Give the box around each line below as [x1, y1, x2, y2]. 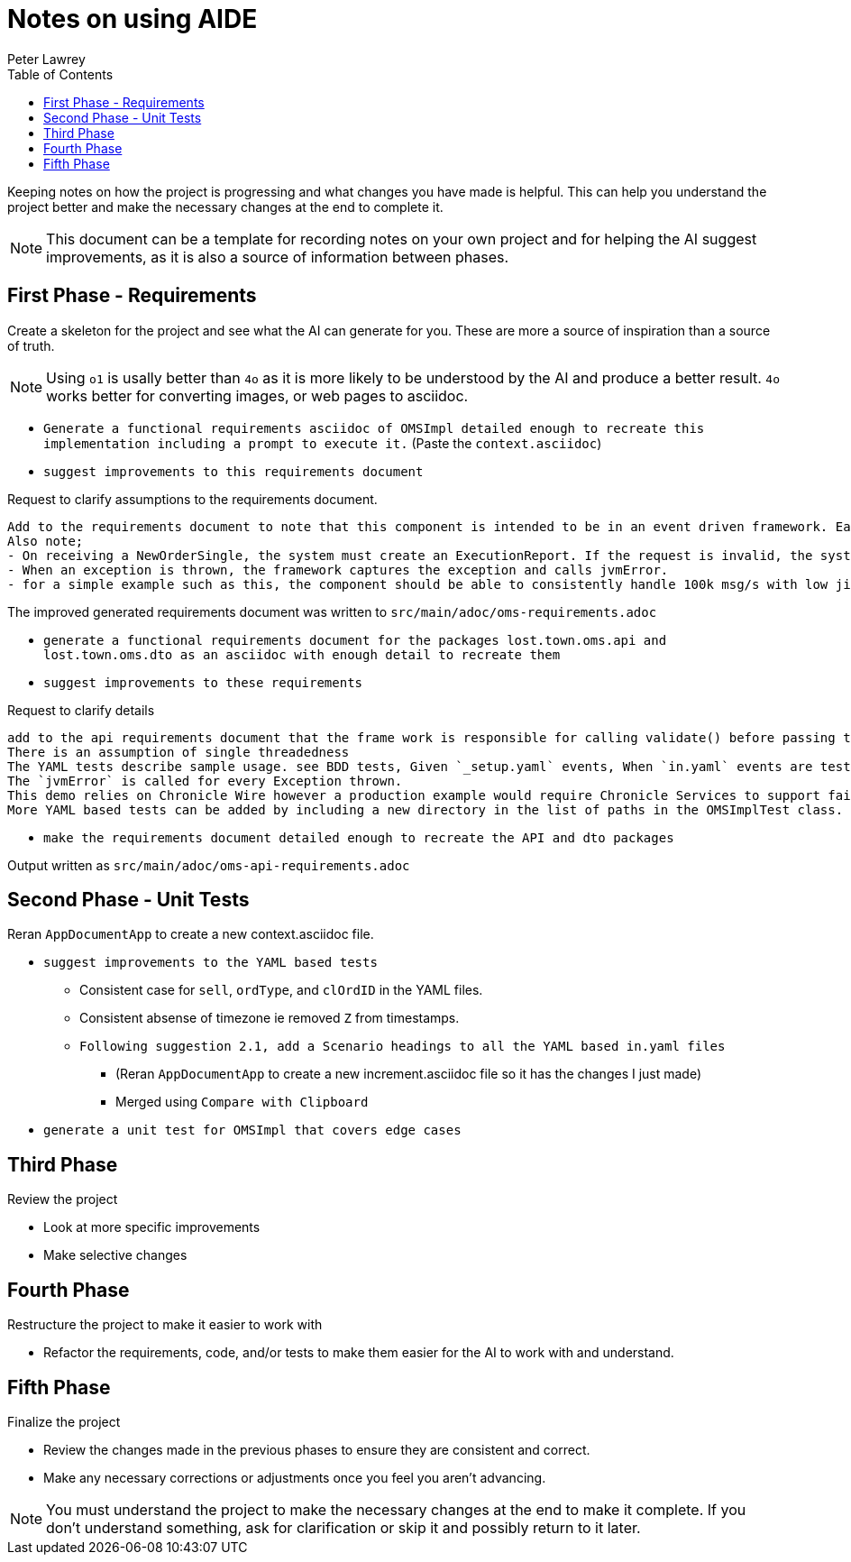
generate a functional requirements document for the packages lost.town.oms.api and [43, 632, 667, 648]
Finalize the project [7, 1413, 121, 1429]
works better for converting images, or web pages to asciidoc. [46, 386, 469, 405]
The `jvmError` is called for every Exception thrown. [7, 773, 403, 788]
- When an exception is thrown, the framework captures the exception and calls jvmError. [7, 562, 669, 577]
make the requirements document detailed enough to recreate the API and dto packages [43, 830, 674, 845]
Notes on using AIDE [7, 4, 258, 34]
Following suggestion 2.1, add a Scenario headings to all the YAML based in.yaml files [79, 1039, 726, 1054]
